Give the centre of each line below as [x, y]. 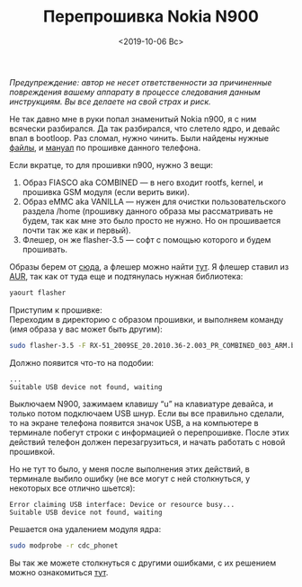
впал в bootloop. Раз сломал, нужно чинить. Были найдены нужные [139, 138]
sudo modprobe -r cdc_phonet [64, 546]
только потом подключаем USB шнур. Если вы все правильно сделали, [147, 413]
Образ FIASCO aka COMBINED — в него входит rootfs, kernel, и [142, 182]
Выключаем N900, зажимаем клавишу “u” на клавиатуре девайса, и [142, 404]
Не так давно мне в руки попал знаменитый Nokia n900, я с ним [133, 119]
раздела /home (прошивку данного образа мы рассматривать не [148, 211]
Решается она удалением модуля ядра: [85, 529]
